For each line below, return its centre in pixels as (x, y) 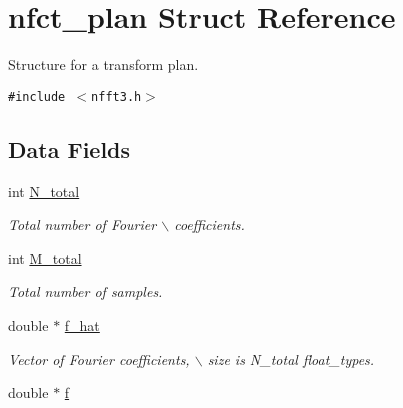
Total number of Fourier (82, 224)
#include (37, 96)
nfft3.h (116, 96)
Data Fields (69, 148)
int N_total (44, 190)
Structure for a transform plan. (103, 64)
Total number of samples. (85, 291)
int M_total (45, 257)
